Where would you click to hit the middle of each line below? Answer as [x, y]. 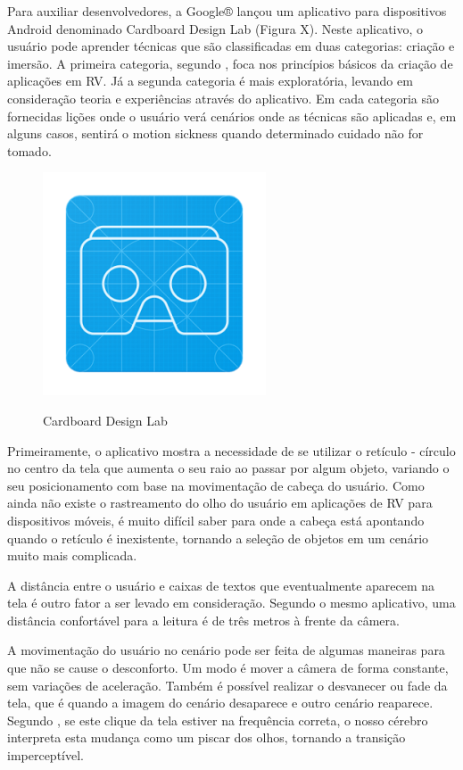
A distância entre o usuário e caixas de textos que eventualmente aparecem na [221, 585]
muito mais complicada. [72, 555]
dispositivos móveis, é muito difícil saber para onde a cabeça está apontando [216, 520]
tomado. [29, 150]
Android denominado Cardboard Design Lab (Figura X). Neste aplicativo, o [215, 28]
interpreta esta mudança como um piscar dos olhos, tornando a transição [207, 737]
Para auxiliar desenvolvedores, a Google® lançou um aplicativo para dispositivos [227, 11]
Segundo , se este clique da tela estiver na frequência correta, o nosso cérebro [218, 720]
